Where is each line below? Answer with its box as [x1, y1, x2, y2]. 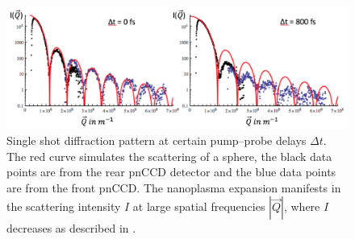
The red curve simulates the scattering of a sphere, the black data [6, 147, 332, 164]
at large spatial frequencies [132, 198, 265, 215]
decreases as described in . [6, 220, 136, 237]
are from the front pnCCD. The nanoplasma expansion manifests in [6, 179, 341, 196]
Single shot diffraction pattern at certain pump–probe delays [6, 131, 307, 148]
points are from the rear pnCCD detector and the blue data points [6, 163, 336, 180]
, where [283, 198, 320, 215]
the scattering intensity [6, 198, 121, 215]
